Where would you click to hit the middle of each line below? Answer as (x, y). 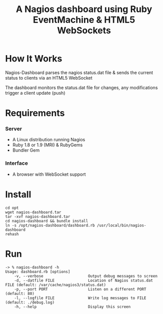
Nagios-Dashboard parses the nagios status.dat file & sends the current (79, 72)
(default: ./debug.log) (30, 302)
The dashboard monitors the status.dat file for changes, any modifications (81, 87)
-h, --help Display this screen (72, 306)
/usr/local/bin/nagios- (121, 225)
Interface (17, 163)
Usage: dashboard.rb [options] (38, 271)
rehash (12, 234)
